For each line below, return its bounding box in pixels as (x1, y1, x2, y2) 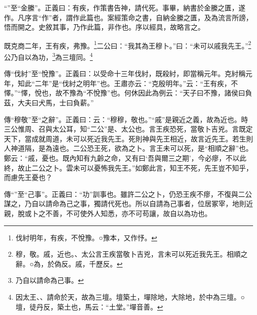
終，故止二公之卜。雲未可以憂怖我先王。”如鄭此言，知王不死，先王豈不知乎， (4, 162, 253, 173)
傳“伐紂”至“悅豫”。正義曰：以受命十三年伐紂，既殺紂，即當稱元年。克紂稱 (4, 68, 246, 79)
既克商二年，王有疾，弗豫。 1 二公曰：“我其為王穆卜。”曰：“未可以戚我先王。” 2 (4, 39, 252, 50)
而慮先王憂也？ (4, 172, 52, 182)
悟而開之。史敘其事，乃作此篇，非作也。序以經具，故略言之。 (4, 22, 205, 32)
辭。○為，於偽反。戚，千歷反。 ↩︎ (15, 258, 123, 269)
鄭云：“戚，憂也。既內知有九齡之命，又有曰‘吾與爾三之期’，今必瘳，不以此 (4, 153, 247, 163)
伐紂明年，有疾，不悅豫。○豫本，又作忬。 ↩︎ (15, 232, 157, 242)
